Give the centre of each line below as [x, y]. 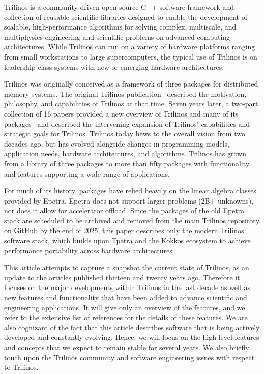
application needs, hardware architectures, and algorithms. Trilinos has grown [125, 153]
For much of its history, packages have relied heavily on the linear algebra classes [130, 191]
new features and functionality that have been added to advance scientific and [126, 297]
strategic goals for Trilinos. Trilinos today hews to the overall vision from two [125, 134]
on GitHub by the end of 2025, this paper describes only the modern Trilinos [124, 230]
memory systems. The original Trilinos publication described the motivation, [125, 93]
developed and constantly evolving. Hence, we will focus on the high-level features [132, 337]
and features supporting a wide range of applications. [87, 173]
